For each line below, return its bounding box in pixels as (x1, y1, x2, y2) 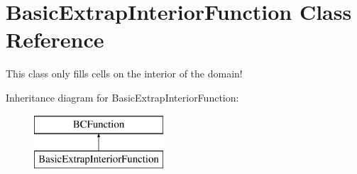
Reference (6, 25, 104, 54)
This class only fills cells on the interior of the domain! (6, 66, 243, 81)
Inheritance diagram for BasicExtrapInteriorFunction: (6, 89, 239, 104)
